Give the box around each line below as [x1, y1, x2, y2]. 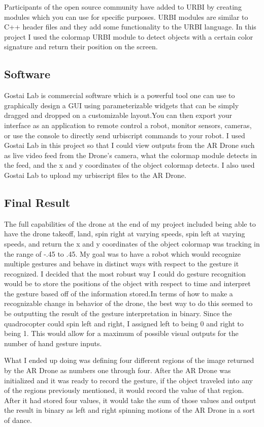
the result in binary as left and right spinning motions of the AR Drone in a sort [4, 405, 255, 415]
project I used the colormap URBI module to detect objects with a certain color [4, 31, 253, 42]
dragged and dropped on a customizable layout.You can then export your [4, 110, 233, 120]
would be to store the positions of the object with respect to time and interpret [4, 278, 251, 289]
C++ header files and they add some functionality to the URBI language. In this [4, 21, 256, 32]
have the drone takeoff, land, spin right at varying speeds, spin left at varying [4, 228, 245, 239]
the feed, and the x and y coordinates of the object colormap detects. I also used [4, 160, 255, 170]
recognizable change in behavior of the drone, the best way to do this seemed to [4, 298, 253, 309]
